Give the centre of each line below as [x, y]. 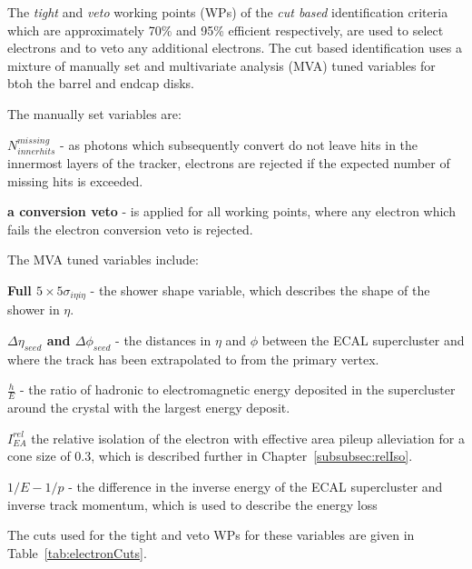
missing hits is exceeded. [75, 180]
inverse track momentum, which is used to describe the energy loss [192, 504]
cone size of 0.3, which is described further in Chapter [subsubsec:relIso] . [210, 456]
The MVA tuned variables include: [103, 260]
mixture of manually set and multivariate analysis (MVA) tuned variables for [221, 65]
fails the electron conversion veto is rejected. [130, 229]
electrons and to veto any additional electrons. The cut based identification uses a [235, 48]
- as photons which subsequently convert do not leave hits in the [239, 144]
